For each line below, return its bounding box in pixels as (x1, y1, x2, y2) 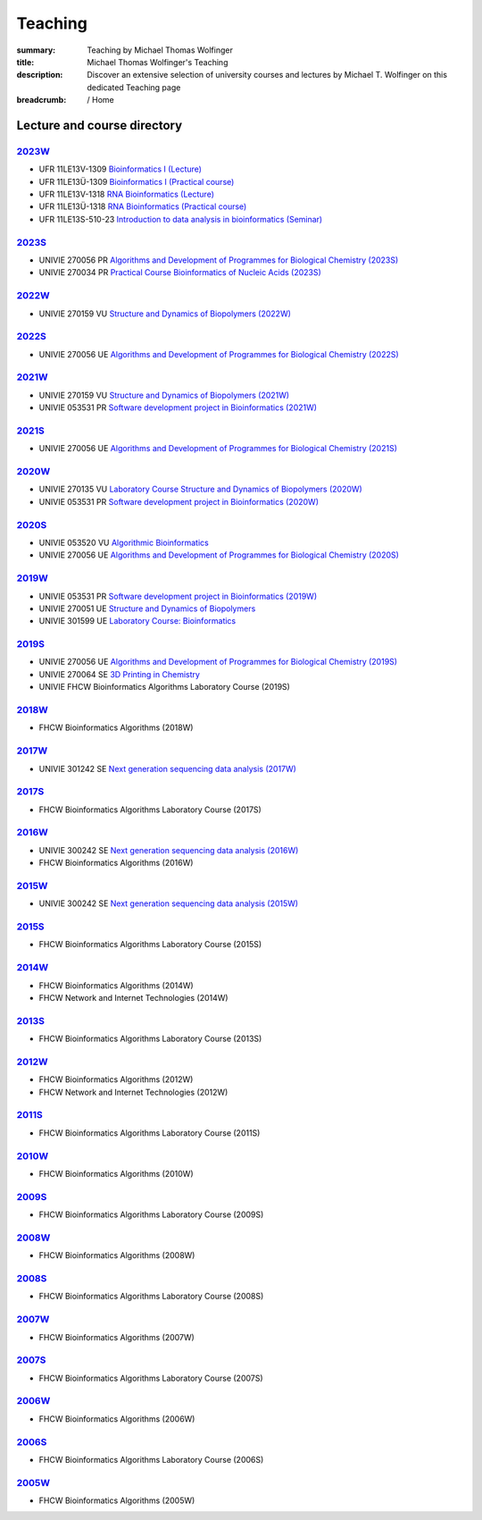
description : (16, 70, 63, 80)
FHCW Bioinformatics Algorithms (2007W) (38, 1331, 195, 1342)
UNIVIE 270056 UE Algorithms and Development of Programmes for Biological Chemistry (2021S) (38, 443, 397, 454)
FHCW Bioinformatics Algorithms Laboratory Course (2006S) (38, 1454, 264, 1465)
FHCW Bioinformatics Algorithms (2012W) (38, 1074, 194, 1085)
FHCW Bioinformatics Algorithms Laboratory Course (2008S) (38, 1291, 264, 1302)
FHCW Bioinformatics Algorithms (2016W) (38, 858, 194, 869)
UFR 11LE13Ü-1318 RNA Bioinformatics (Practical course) (38, 201, 247, 212)
